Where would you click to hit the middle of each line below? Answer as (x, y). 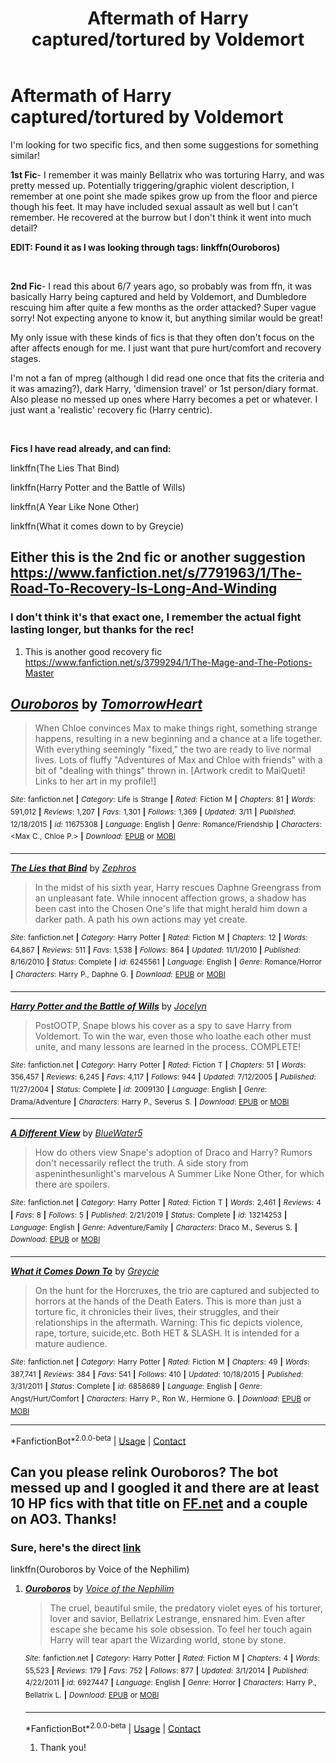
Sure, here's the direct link (76, 1547)
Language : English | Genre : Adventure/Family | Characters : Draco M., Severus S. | (154, 1227)
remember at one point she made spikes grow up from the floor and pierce (164, 196)
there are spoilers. (72, 1184)
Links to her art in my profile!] (95, 781)
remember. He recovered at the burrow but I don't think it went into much (161, 217)
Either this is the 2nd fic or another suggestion (158, 557)
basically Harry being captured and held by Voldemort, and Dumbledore (158, 296)
